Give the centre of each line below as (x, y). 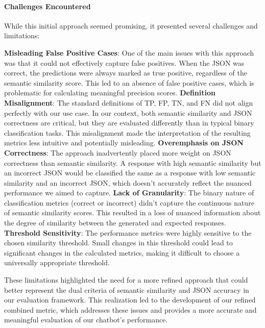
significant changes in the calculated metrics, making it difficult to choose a (122, 252)
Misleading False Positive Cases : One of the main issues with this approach (129, 52)
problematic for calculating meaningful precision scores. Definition (110, 93)
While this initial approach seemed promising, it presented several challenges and (131, 25)
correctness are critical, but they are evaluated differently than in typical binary (129, 123)
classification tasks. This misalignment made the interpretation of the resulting (127, 132)
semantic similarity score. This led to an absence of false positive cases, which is (129, 82)
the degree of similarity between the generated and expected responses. (115, 223)
